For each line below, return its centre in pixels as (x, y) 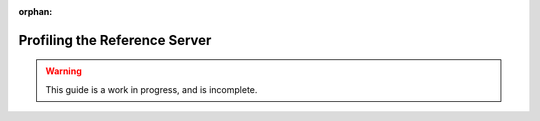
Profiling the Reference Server (115, 40)
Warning (63, 71)
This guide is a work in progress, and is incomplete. (151, 89)
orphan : (35, 11)
